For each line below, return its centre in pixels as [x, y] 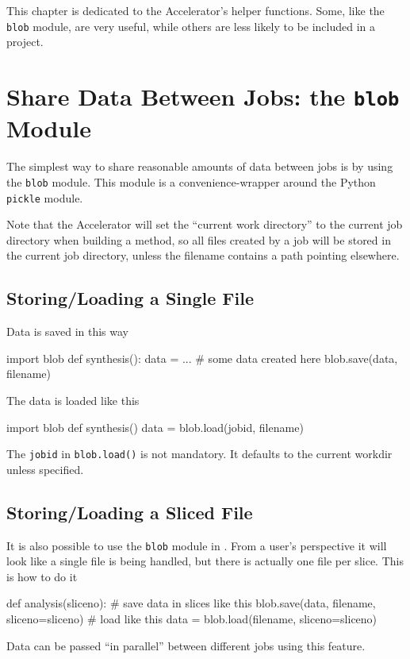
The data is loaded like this [73, 400]
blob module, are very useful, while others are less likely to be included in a [191, 26]
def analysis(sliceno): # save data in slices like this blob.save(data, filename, [191, 603]
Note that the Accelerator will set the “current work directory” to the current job [205, 224]
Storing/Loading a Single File [130, 298]
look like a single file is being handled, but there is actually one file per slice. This [205, 561]
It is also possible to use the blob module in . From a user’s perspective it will [197, 545]
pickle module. [45, 197]
